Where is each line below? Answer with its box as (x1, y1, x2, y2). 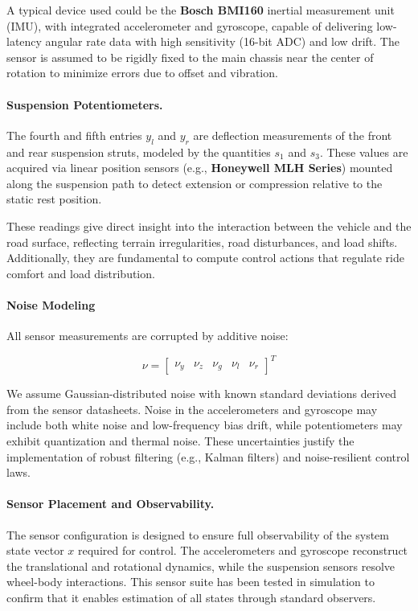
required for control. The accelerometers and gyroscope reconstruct (78, 542, 408, 559)
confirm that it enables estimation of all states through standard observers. (6, 588, 376, 605)
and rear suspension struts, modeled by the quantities (6, 143, 271, 160)
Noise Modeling (6, 296, 96, 313)
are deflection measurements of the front (193, 126, 392, 143)
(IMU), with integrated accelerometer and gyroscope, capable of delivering (6, 17, 373, 34)
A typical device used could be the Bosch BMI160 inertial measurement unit (6, 2, 395, 18)
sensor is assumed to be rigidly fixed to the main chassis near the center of (6, 48, 374, 65)
